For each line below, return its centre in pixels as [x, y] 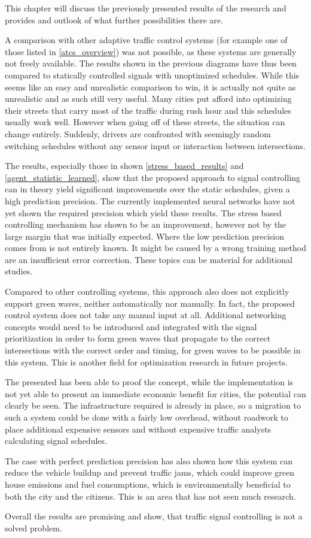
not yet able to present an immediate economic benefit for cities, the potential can [155, 393]
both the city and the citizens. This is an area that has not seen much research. [150, 496]
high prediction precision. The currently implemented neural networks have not [150, 200]
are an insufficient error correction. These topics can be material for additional [149, 259]
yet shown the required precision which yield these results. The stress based [143, 212]
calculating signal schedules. [56, 441]
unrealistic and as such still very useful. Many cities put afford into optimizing [148, 99]
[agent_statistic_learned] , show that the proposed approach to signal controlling [153, 177]
